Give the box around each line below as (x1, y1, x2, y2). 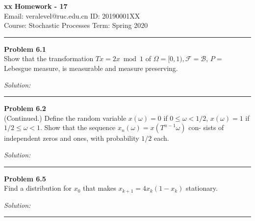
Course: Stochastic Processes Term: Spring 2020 (4, 20, 148, 30)
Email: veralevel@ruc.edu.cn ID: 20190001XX (4, 10, 140, 21)
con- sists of (188, 122, 224, 133)
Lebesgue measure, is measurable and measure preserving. (4, 63, 178, 73)
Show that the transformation (4, 53, 94, 64)
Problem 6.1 (4, 44, 46, 54)
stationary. (186, 183, 218, 193)
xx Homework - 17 (4, 1, 68, 11)
